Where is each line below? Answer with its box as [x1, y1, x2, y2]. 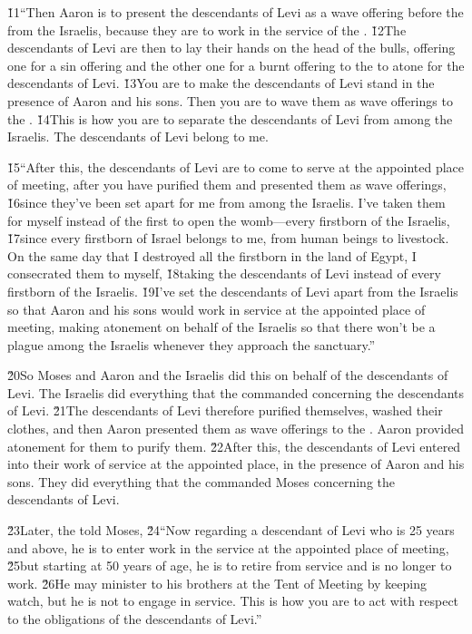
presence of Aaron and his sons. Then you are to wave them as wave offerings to [7, 91, 453, 110]
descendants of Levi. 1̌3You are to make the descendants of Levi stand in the [7, 73, 435, 93]
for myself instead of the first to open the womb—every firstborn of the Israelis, [7, 210, 450, 229]
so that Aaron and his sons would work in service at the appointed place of [7, 299, 426, 318]
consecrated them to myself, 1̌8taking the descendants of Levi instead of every [7, 264, 441, 283]
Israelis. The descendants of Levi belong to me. [7, 127, 269, 146]
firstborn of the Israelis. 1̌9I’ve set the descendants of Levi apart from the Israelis [7, 281, 458, 300]
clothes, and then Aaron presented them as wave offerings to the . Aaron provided [7, 419, 464, 438]
